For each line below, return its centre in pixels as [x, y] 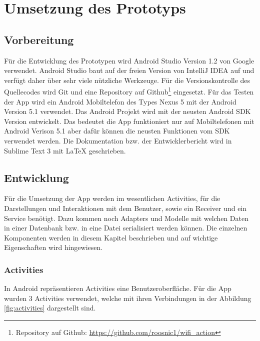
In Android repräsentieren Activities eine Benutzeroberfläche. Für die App [118, 288]
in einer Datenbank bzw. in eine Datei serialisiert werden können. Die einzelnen [126, 228]
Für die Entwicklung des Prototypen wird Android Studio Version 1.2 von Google [129, 60]
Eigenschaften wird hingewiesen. [53, 247]
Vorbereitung [39, 39]
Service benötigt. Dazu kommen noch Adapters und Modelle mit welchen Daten [126, 218]
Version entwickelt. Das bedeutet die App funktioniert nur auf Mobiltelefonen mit [129, 121]
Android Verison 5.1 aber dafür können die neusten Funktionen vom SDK [117, 131]
